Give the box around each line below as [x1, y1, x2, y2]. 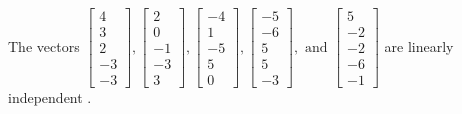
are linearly [384, 35, 454, 56]
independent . [8, 87, 92, 108]
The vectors [8, 35, 80, 56]
